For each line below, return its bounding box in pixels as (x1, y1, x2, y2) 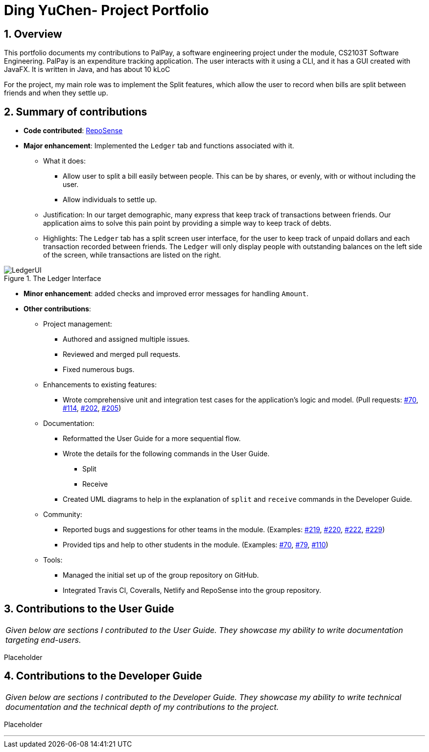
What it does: (43, 157, 86, 165)
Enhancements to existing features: (43, 380, 157, 389)
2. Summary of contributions (4, 105, 147, 118)
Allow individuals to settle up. (63, 195, 157, 204)
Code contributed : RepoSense (24, 126, 123, 135)
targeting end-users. (5, 634, 81, 645)
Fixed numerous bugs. (63, 365, 135, 374)
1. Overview (4, 27, 62, 40)
